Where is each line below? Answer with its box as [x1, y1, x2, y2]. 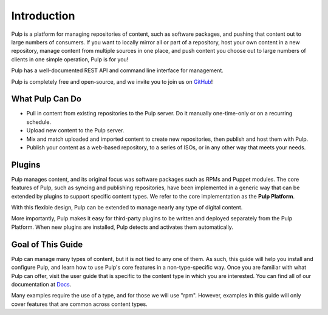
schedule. [26, 118, 52, 126]
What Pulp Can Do [11, 94, 82, 104]
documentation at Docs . [11, 280, 72, 288]
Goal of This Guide [11, 239, 83, 249]
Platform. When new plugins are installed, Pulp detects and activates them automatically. [11, 223, 233, 231]
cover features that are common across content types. [11, 300, 148, 308]
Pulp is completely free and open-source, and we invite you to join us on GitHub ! [11, 78, 213, 85]
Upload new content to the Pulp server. [26, 127, 125, 134]
